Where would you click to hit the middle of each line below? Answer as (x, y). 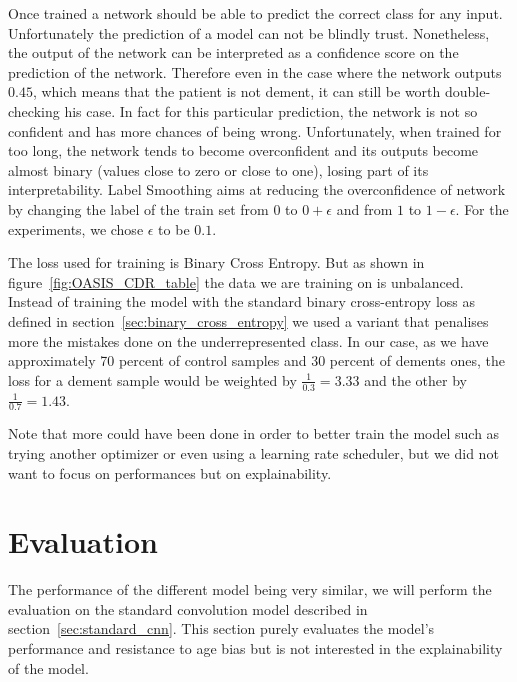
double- (467, 91)
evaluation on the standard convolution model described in (188, 608)
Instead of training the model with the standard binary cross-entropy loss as (242, 301)
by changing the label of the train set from (138, 208)
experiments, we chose (76, 228)
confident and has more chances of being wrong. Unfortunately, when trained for (255, 130)
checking (34, 110)
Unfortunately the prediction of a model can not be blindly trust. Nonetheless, (249, 32)
